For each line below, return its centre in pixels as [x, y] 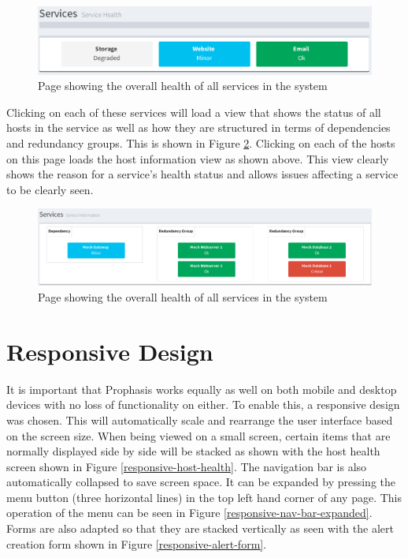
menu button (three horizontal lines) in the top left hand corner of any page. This [204, 497]
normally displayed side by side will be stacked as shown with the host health [193, 451]
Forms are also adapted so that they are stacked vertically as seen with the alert [200, 528]
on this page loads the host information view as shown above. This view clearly [198, 158]
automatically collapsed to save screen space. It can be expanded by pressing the [201, 482]
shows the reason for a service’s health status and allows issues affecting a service [202, 174]
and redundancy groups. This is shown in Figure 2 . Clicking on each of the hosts [201, 142]
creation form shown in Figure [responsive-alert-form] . [137, 543]
